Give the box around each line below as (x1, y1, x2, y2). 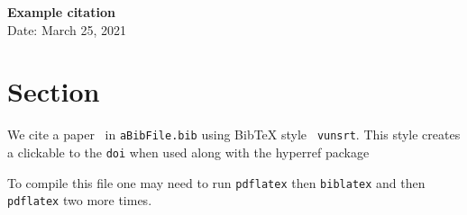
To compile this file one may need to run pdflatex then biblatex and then (7, 173, 426, 192)
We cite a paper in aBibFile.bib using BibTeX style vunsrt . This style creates (7, 125, 461, 144)
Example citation (7, 3, 115, 21)
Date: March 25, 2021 (7, 20, 127, 39)
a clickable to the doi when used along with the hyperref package (7, 142, 370, 161)
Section (7, 73, 100, 110)
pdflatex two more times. (7, 191, 152, 210)
